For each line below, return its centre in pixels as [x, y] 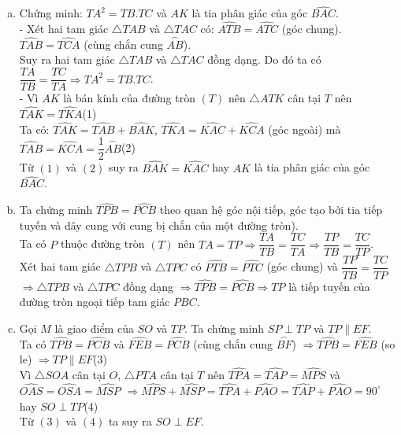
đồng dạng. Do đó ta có [264, 59]
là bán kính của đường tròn [129, 98]
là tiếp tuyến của [329, 286]
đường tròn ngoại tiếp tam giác [95, 302]
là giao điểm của [94, 328]
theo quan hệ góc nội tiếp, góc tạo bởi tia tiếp [271, 210]
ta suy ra [130, 421]
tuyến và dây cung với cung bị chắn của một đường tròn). [159, 225]
